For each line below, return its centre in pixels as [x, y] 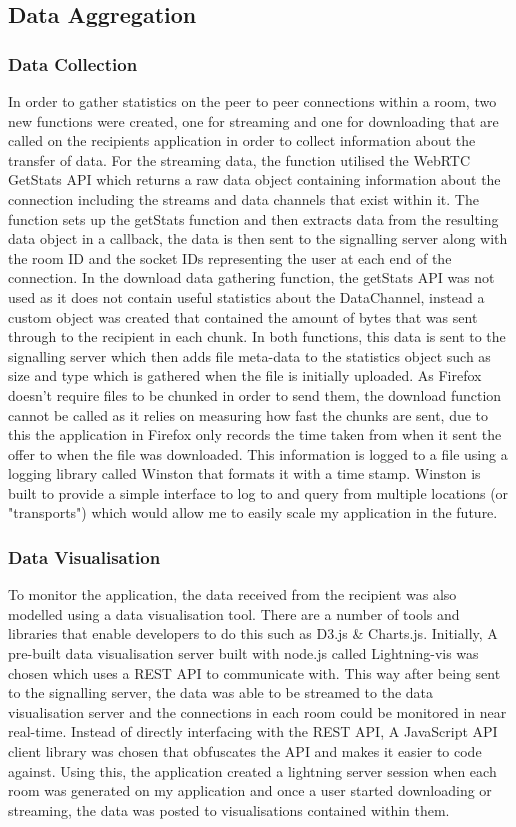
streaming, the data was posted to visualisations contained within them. [229, 809]
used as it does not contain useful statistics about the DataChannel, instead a [246, 296]
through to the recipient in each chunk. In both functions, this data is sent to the [257, 336]
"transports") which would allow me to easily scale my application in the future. [253, 512]
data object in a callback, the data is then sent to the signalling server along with [258, 238]
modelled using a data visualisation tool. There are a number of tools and [234, 613]
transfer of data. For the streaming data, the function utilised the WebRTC [239, 159]
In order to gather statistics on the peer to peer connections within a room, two [252, 101]
